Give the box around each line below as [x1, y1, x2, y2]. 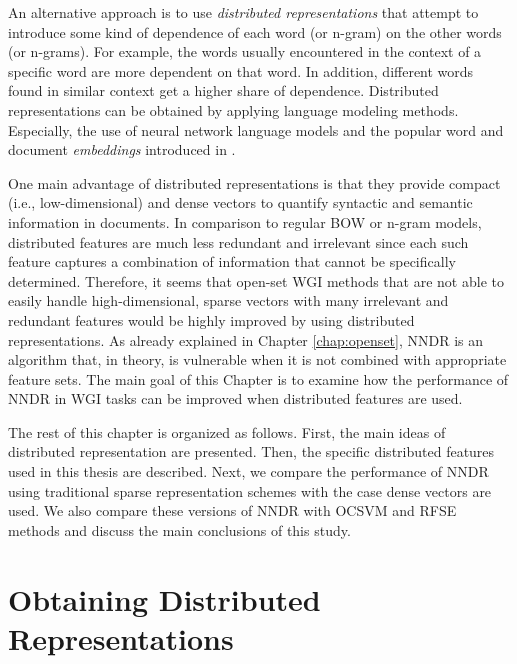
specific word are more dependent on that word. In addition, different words [8, 60, 474, 81]
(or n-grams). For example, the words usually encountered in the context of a [8, 41, 482, 62]
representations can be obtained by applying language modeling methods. [8, 99, 459, 120]
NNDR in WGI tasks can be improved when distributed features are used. [8, 388, 463, 409]
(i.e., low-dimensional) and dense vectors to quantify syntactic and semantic [8, 192, 473, 213]
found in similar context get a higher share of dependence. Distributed [8, 80, 439, 101]
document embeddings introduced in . [8, 139, 236, 160]
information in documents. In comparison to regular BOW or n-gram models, [8, 211, 482, 232]
